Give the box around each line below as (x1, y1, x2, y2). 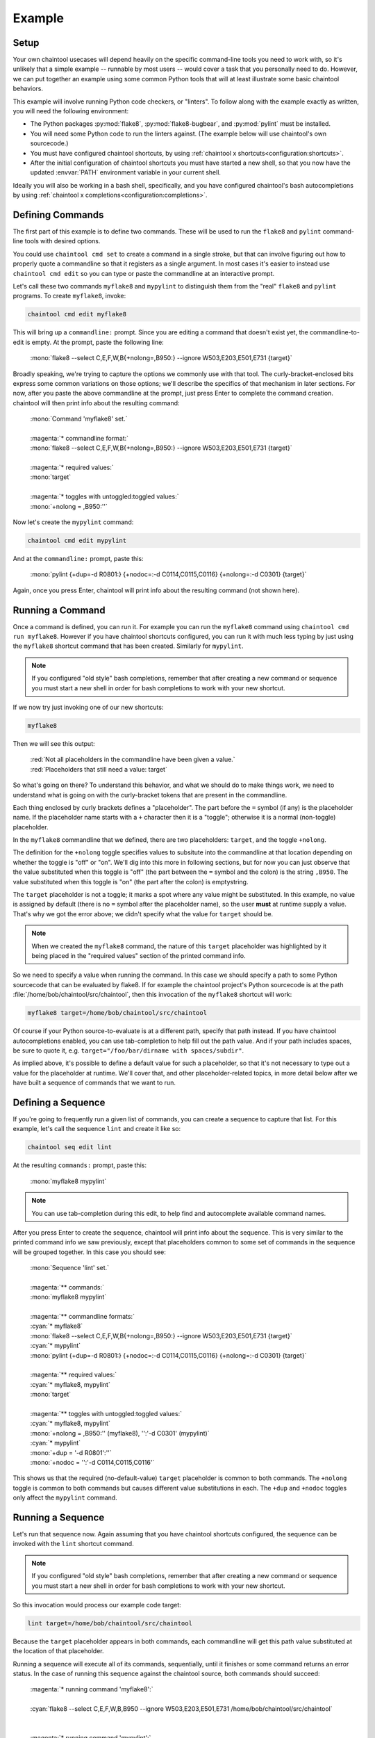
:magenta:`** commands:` (30, 1283, 104, 1291)
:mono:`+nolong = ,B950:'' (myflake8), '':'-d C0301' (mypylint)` (30, 1429, 210, 1437)
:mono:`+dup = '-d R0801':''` (30, 1448, 112, 1456)
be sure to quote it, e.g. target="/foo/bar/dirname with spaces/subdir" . (12, 1046, 244, 1055)
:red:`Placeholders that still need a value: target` (30, 765, 168, 773)
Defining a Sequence (12, 1096, 106, 1108)
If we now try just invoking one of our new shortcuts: (12, 703, 164, 711)
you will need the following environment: (12, 107, 129, 115)
